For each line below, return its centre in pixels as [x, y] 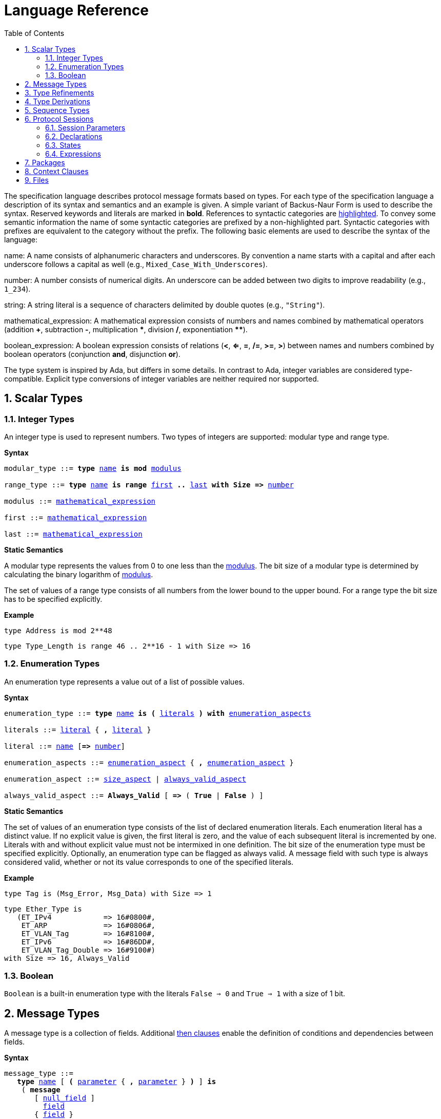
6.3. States [63, 145]
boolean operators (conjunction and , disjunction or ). [92, 354]
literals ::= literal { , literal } [78, 729]
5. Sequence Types [57, 110]
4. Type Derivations [57, 101]
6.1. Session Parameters [85, 127]
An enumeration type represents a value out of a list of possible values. [124, 681]
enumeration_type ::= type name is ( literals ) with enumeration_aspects [158, 713]
